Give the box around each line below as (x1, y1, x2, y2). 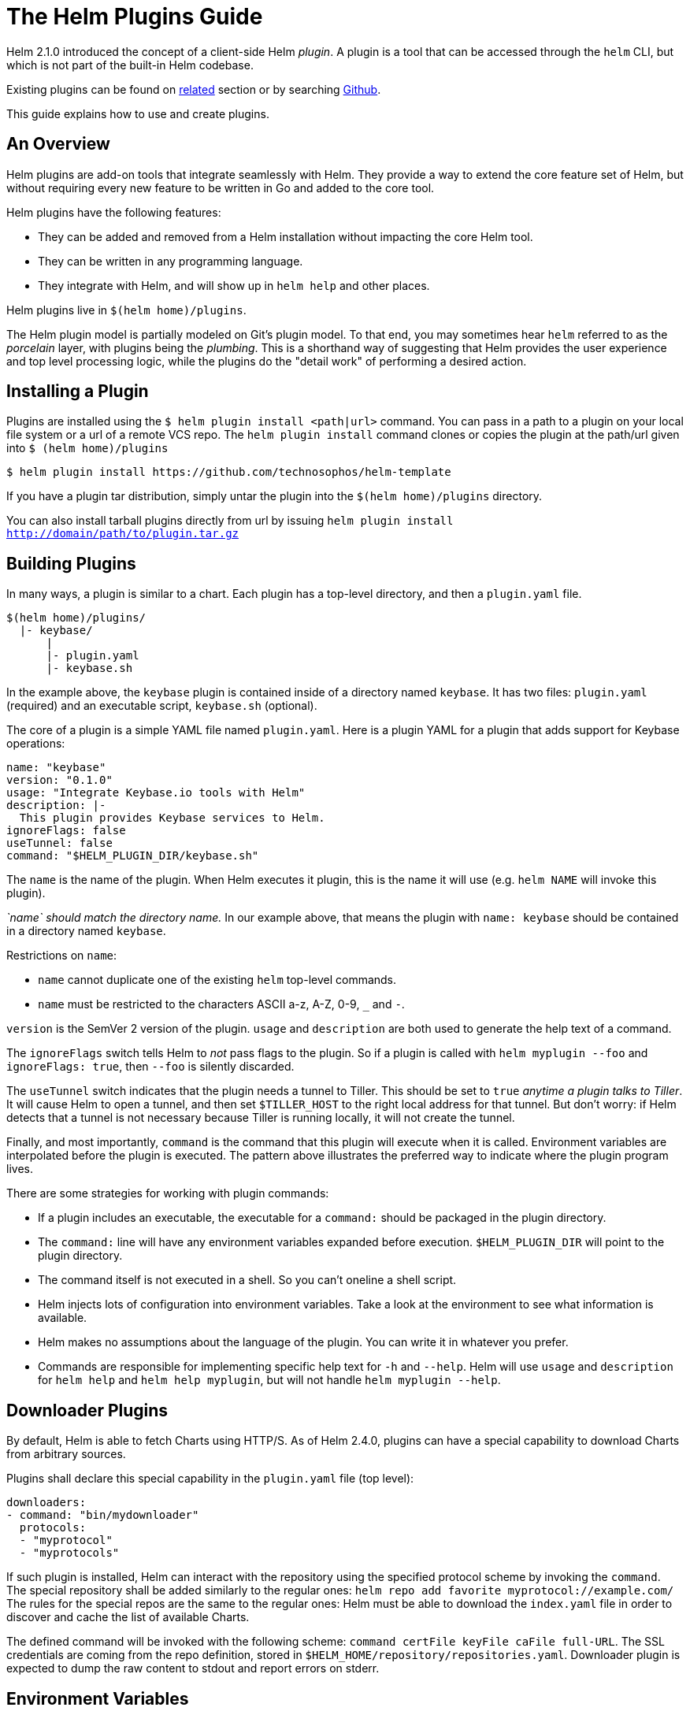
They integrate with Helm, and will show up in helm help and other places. (38, 278, 430, 292)
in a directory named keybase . (6, 924, 166, 938)
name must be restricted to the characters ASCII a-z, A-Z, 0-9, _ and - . (38, 997, 405, 1011)
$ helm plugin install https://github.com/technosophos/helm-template (6, 466, 451, 479)
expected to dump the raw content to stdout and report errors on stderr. (6, 1661, 380, 1676)
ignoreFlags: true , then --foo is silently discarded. (6, 1060, 295, 1074)
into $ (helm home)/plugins (6, 441, 169, 455)
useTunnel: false (6, 837, 113, 850)
